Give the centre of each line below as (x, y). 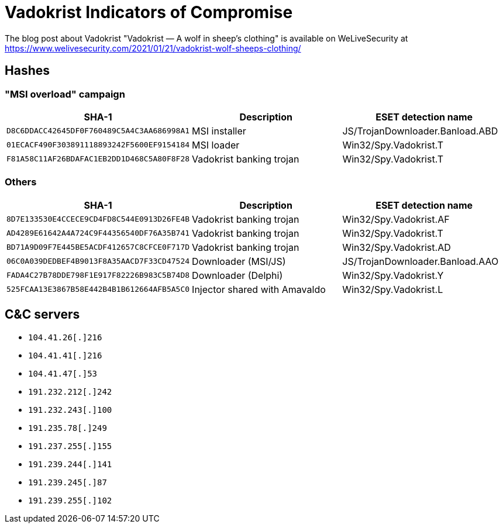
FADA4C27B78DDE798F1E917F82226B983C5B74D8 (98, 275)
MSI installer (219, 131)
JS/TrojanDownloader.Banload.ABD (420, 131)
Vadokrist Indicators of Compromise (149, 12)
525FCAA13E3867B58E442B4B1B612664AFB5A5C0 (98, 289)
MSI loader (216, 145)
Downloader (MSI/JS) (239, 261)
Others (21, 182)
